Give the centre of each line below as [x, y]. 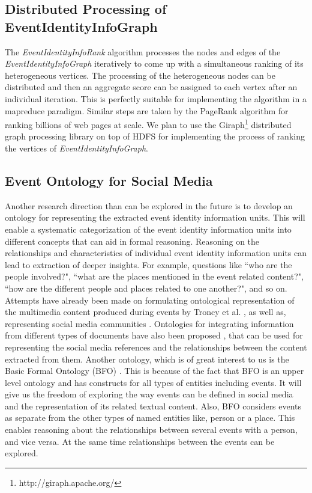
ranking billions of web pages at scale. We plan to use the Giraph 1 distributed [148, 124]
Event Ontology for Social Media [109, 180]
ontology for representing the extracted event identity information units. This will [155, 217]
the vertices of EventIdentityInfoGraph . [76, 148]
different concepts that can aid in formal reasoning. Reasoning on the [132, 241]
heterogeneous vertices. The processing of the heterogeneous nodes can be [140, 75]
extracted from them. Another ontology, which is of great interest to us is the [147, 359]
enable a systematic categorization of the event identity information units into [148, 229]
